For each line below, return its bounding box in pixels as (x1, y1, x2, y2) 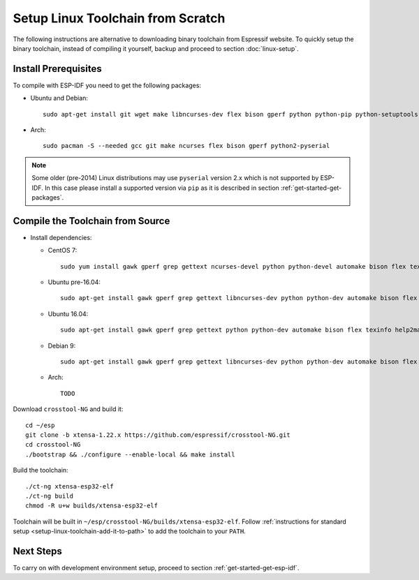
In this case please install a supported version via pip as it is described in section (44, 184, 279, 192)
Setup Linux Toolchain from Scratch (13, 10, 226, 26)
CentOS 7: (47, 246, 78, 255)
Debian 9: (47, 341, 76, 350)
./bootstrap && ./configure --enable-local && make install (25, 450, 235, 459)
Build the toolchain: (13, 466, 69, 475)
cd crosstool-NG (25, 440, 81, 449)
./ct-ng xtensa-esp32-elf (25, 482, 115, 490)
